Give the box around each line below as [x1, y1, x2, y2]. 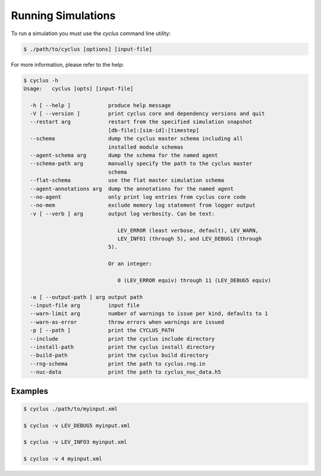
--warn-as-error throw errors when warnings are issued [30, 319, 225, 325]
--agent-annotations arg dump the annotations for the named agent [30, 185, 234, 192]
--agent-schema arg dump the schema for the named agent [30, 152, 218, 159]
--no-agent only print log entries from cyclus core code [30, 194, 247, 200]
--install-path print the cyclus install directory [30, 344, 215, 350]
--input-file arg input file [30, 302, 140, 309]
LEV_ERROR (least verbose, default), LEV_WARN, [117, 227, 259, 234]
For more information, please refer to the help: [11, 61, 124, 68]
